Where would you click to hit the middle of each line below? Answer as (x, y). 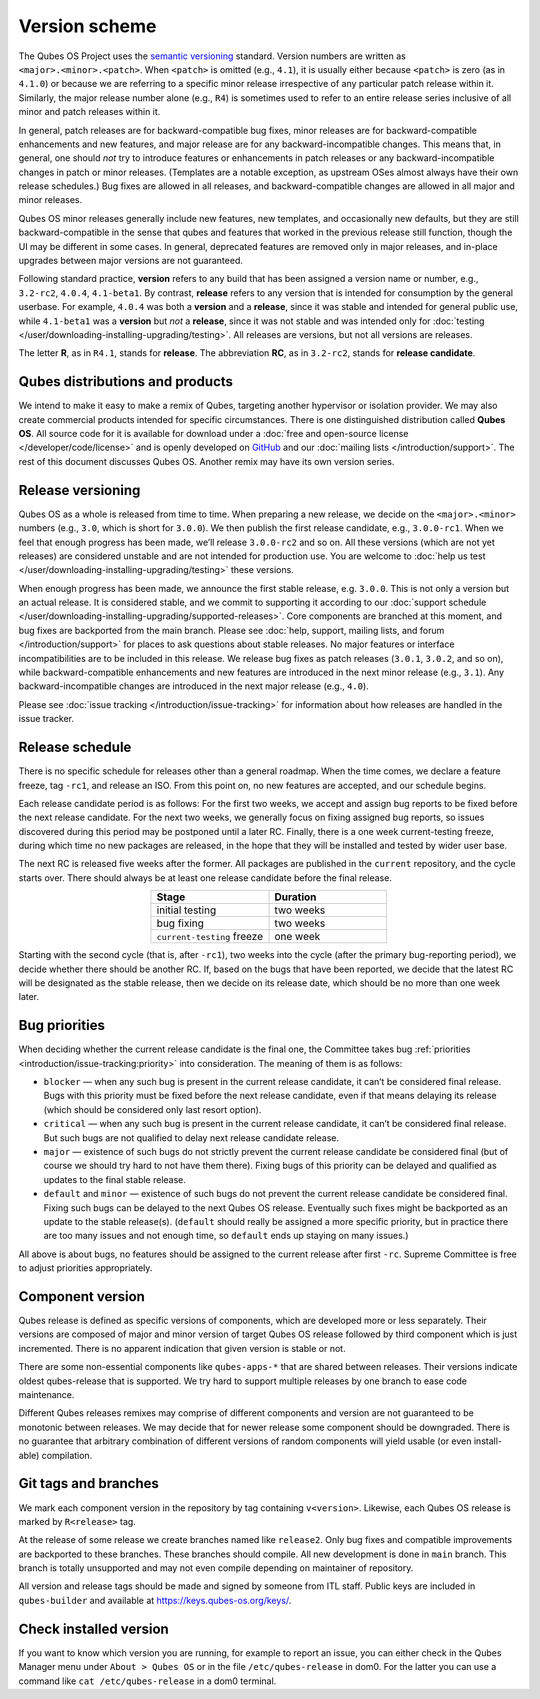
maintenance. (46, 1395)
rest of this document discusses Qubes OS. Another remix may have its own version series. (206, 461)
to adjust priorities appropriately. (85, 1268)
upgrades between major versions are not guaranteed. (131, 261)
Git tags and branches (89, 1483)
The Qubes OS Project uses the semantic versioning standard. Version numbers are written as (212, 56)
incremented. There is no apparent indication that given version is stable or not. (182, 1348)
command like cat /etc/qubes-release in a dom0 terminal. (147, 1681)
